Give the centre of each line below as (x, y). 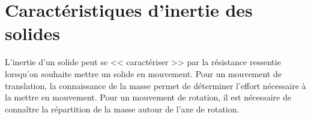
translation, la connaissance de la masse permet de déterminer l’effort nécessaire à (155, 85)
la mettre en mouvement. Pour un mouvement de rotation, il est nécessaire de (148, 97)
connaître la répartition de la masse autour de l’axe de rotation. (122, 109)
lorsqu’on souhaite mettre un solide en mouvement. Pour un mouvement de (143, 73)
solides (33, 33)
